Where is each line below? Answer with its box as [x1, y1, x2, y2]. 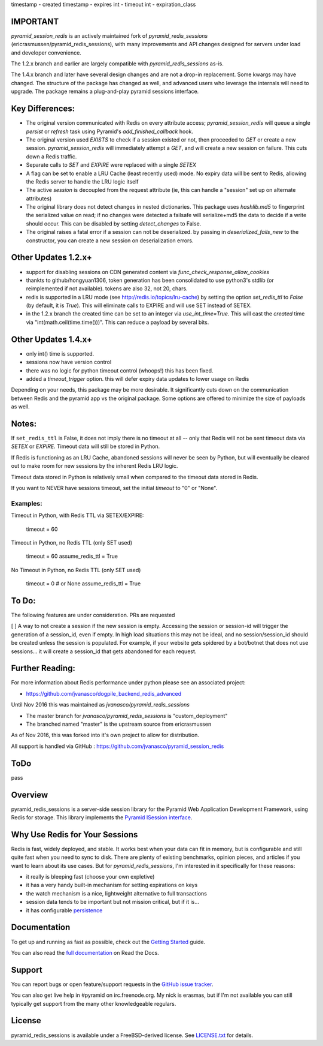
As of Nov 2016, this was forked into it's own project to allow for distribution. [11, 732, 200, 739]
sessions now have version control [26, 359, 112, 366]
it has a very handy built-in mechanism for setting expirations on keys [26, 882, 198, 889]
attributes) [26, 195, 52, 202]
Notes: [11, 419, 37, 429]
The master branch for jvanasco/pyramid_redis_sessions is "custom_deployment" [26, 712, 228, 719]
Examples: [11, 499, 42, 507]
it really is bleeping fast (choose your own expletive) [26, 873, 155, 880]
